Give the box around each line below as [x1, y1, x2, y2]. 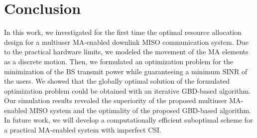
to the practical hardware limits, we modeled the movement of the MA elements [4, 46, 249, 57]
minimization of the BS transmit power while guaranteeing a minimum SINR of [4, 66, 248, 76]
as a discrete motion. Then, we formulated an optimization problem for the [4, 56, 233, 66]
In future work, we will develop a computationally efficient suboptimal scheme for [4, 115, 253, 125]
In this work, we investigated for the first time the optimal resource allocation [4, 27, 242, 37]
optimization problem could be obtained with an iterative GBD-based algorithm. [4, 85, 251, 96]
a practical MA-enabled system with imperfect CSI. [4, 125, 161, 135]
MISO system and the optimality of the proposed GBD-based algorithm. [29, 105, 251, 115]
